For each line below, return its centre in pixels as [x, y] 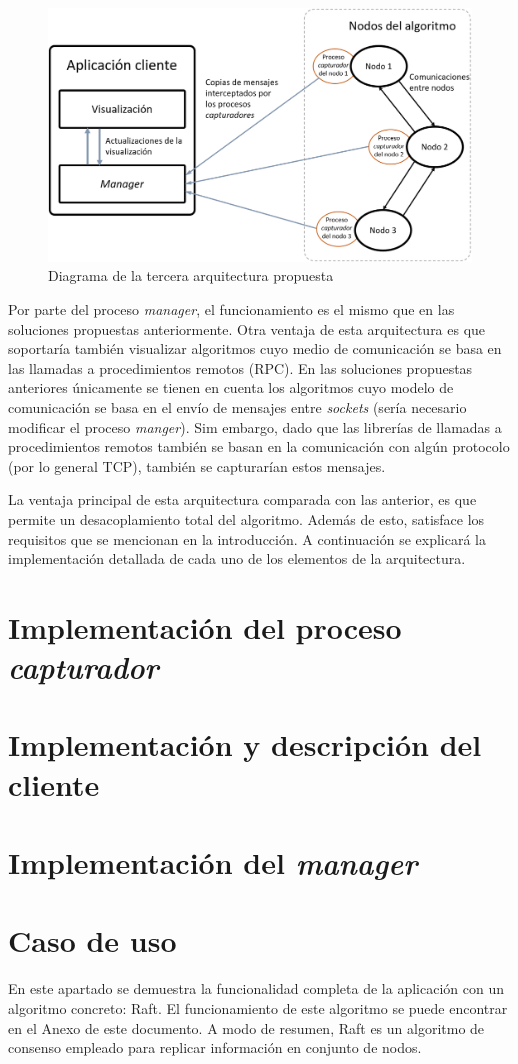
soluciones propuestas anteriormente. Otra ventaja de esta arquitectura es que [247, 328]
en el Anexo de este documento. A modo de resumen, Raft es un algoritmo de [246, 1027]
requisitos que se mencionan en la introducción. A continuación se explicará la [247, 538]
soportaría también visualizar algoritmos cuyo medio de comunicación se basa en [255, 348]
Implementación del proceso [205, 626]
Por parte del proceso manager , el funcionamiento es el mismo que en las [231, 309]
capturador [83, 667]
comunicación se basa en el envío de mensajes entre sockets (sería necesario [237, 406]
